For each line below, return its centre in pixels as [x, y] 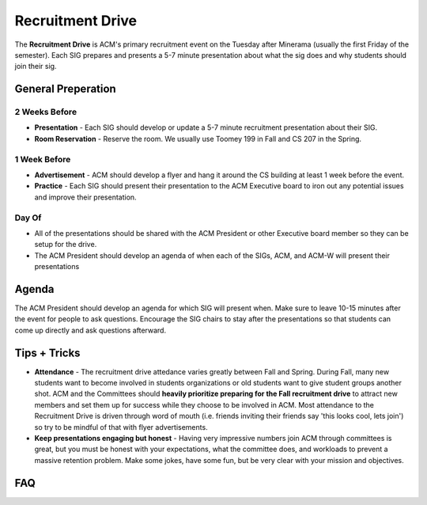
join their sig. [36, 66]
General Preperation [65, 89]
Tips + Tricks [47, 353]
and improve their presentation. [86, 197]
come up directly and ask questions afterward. [90, 330]
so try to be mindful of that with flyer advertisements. [121, 427]
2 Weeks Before [46, 112]
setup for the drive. [66, 245]
